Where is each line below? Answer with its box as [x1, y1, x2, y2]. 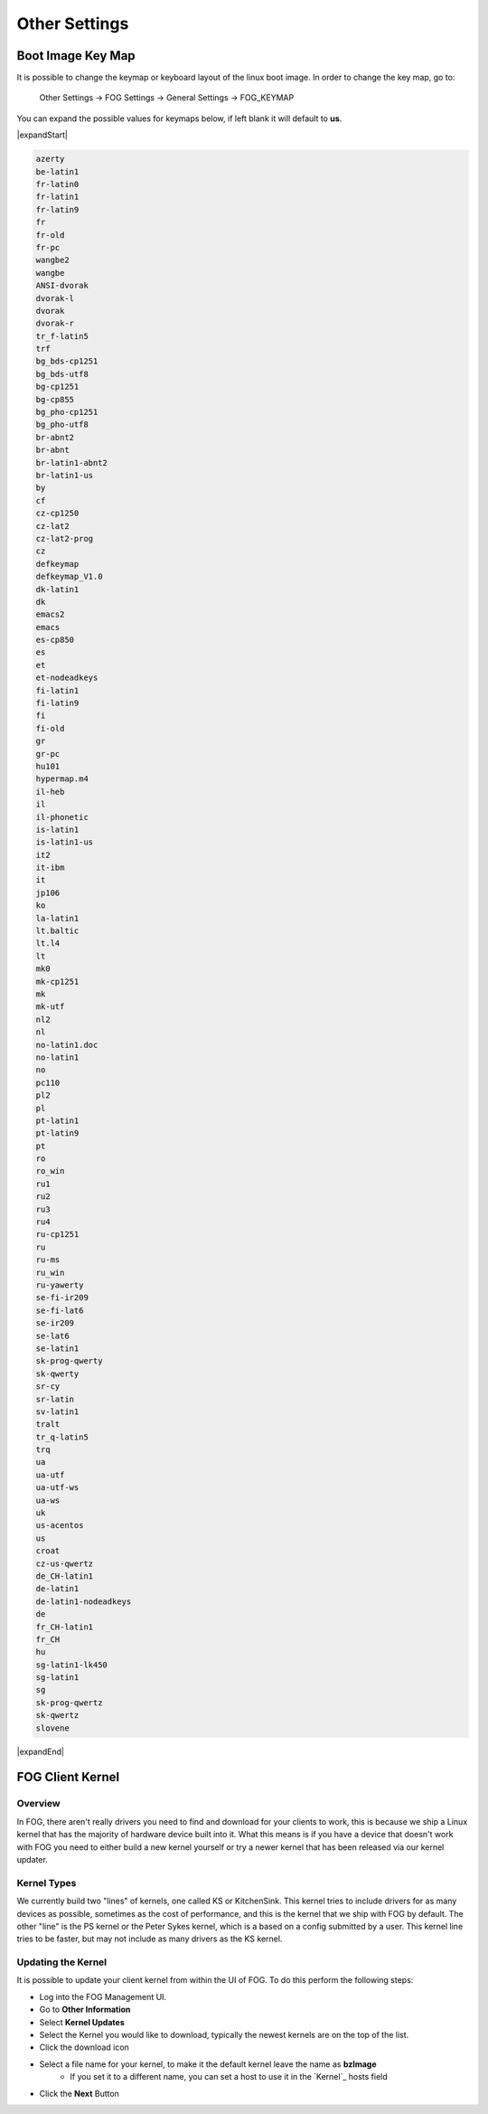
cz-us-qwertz [35, 1558, 94, 1569]
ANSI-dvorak [35, 280, 89, 291]
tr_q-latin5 [35, 1431, 89, 1442]
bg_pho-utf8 [35, 420, 89, 429]
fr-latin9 [35, 204, 80, 214]
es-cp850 [35, 635, 75, 646]
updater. [16, 1854, 49, 1864]
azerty [35, 154, 65, 165]
